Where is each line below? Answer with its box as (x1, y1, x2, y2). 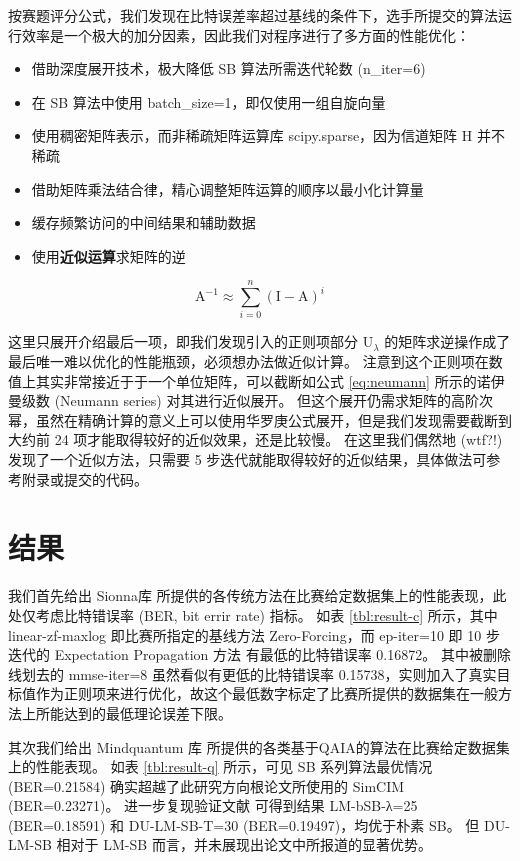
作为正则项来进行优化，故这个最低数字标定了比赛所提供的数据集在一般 (35, 683, 498, 704)
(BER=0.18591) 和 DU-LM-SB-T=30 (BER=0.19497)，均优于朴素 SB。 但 (8, 814, 480, 835)
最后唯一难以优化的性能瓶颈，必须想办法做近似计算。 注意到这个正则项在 (8, 351, 489, 372)
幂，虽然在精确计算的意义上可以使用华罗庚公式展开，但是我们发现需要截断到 (8, 409, 512, 430)
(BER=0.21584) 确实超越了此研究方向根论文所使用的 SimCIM (8, 775, 405, 796)
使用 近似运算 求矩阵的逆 (31, 245, 186, 266)
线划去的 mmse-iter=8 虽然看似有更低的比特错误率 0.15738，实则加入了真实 (8, 663, 497, 684)
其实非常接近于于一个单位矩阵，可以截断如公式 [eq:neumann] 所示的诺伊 (35, 370, 505, 391)
